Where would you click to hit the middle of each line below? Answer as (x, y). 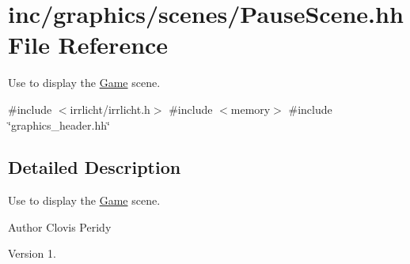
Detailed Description (95, 167)
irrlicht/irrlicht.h (110, 109)
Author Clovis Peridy (60, 226)
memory (251, 109)
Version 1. (32, 253)
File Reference (88, 45)
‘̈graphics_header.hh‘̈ (59, 124)
